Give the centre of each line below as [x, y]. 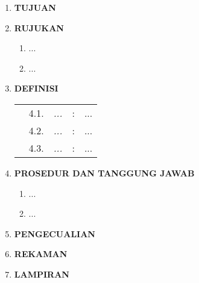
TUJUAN [35, 7]
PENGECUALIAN [55, 233]
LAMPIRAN [42, 274]
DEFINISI [36, 88]
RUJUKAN [39, 27]
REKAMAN [41, 254]
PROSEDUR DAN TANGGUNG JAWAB [104, 173]
